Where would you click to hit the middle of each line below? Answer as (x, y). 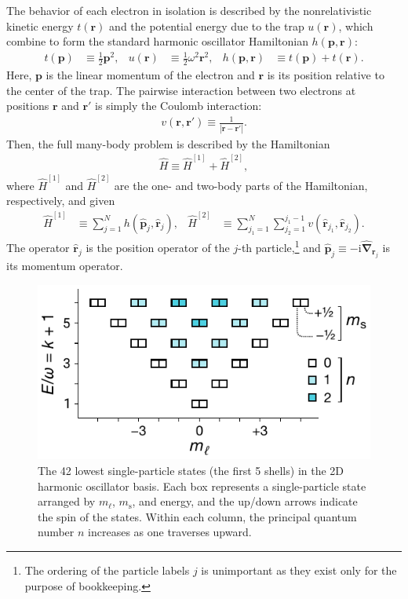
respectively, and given (61, 201)
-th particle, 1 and (279, 247)
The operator (38, 248)
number (56, 532)
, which (356, 26)
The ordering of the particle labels (107, 570)
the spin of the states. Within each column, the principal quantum (197, 516)
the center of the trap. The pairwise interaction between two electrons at (181, 90)
